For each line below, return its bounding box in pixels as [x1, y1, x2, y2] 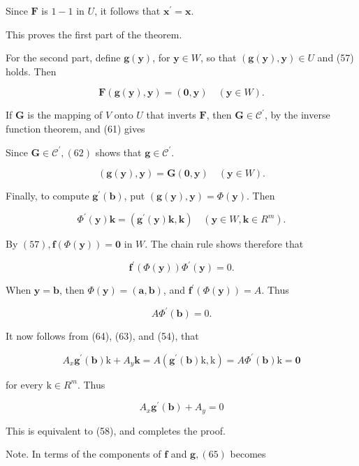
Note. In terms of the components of [6, 446, 161, 461]
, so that [200, 50, 237, 65]
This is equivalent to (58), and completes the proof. [6, 423, 226, 437]
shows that [95, 144, 142, 159]
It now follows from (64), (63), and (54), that [6, 329, 199, 343]
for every [6, 377, 43, 391]
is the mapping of [27, 107, 103, 122]
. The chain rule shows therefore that [145, 236, 304, 251]
